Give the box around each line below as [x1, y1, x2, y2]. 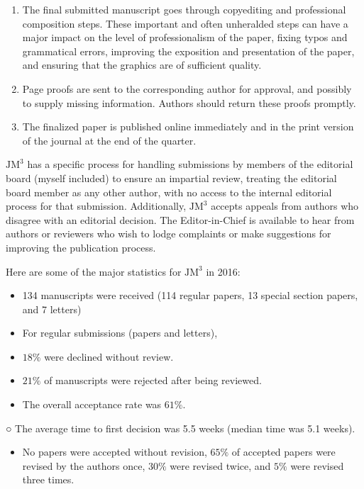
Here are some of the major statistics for [6, 264, 182, 279]
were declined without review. [44, 349, 174, 364]
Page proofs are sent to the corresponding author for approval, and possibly [22, 81, 352, 96]
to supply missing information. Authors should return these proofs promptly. [22, 95, 356, 110]
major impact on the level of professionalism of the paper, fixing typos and [22, 30, 348, 45]
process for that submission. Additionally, [6, 198, 187, 213]
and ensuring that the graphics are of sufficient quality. [22, 57, 262, 72]
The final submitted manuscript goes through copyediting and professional [22, 2, 346, 16]
